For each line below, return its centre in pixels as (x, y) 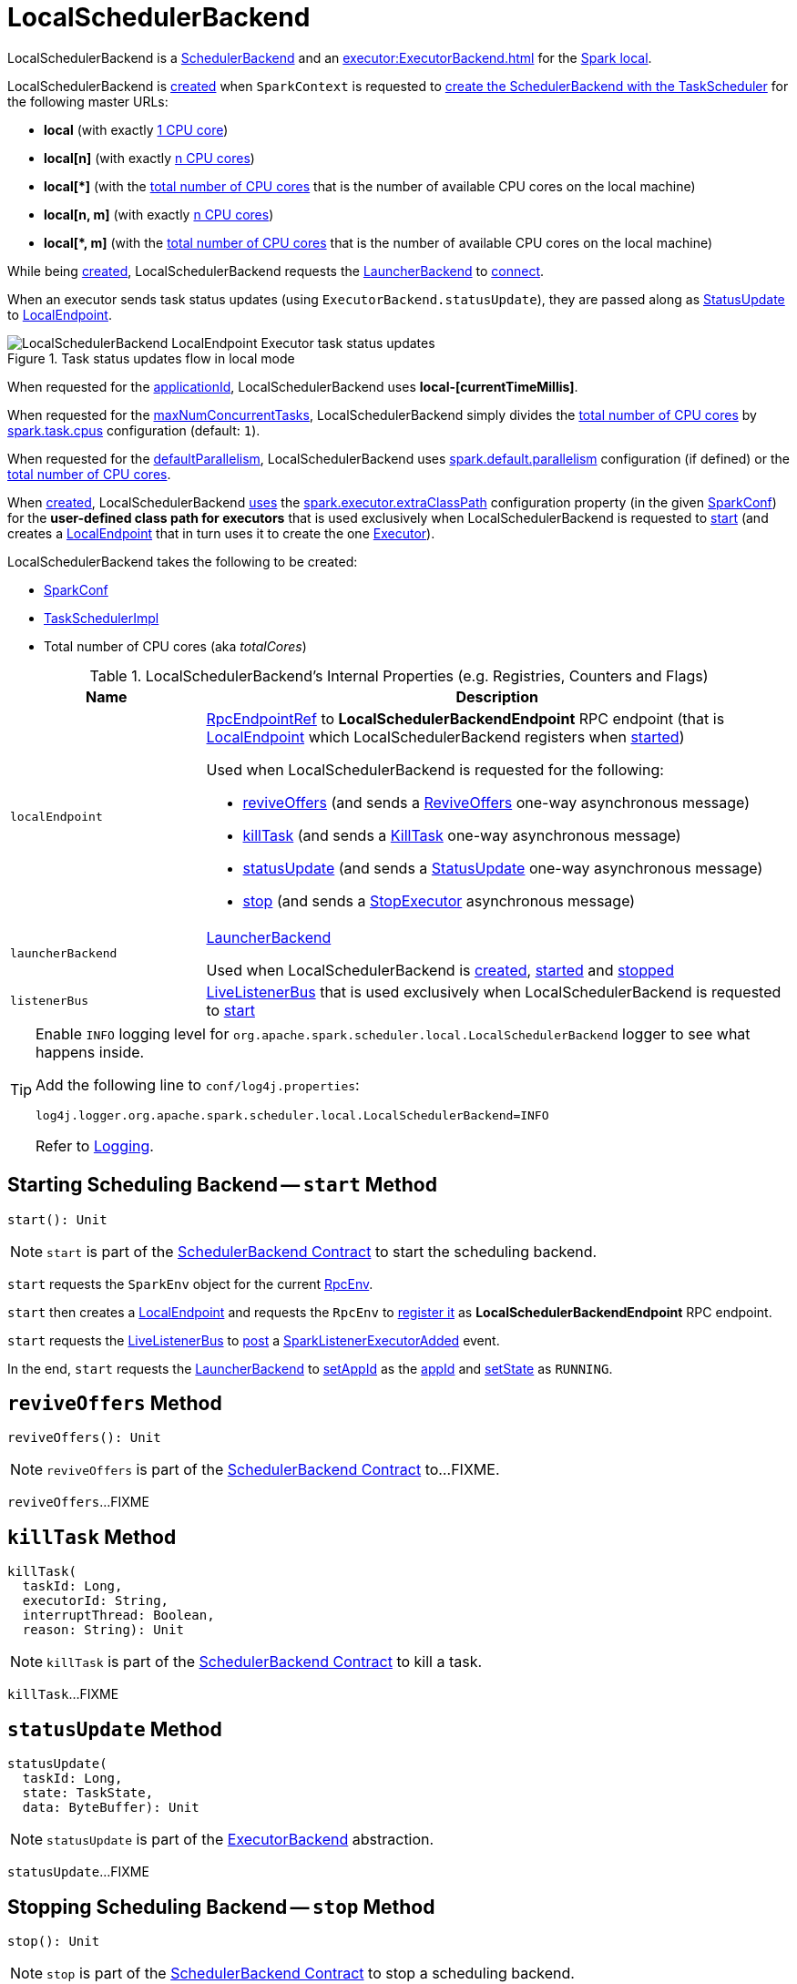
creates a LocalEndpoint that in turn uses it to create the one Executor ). (221, 533)
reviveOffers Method (115, 1404)
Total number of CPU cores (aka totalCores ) (175, 646)
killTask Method (92, 1537)
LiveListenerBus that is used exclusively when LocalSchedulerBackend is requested (494, 992)
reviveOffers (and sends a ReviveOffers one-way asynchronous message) (496, 802)
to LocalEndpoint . (60, 314)
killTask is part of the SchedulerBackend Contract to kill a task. (265, 1662)
